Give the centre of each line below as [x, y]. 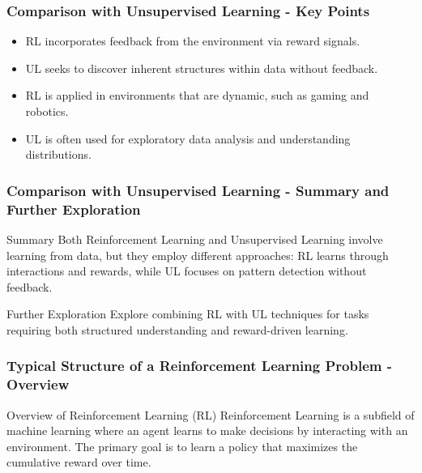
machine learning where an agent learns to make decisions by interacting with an [207, 430]
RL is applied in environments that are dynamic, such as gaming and [197, 95]
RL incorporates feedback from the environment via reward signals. [193, 41]
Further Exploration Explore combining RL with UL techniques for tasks [188, 314]
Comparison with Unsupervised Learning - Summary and [198, 190]
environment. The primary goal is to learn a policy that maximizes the [182, 446]
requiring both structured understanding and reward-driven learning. [177, 329]
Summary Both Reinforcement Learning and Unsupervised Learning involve [195, 239]
